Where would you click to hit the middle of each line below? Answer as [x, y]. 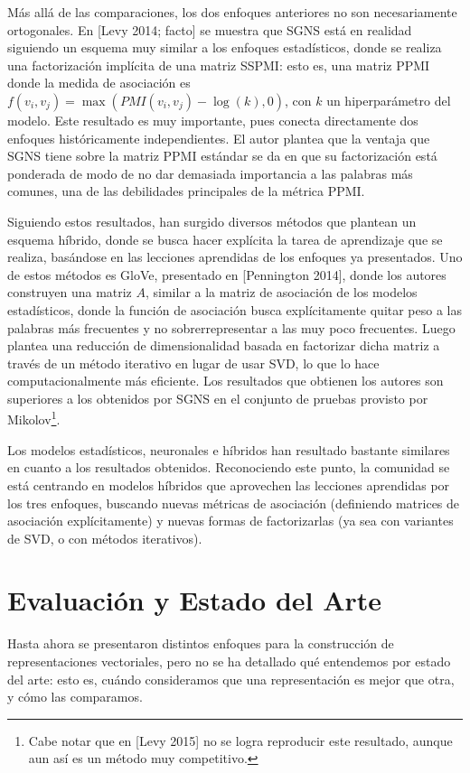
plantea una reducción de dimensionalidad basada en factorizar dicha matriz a [224, 345]
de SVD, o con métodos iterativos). [105, 538]
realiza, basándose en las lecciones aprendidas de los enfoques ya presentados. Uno [235, 257]
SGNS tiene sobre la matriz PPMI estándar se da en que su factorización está [222, 156]
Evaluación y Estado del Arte [195, 600]
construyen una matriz [70, 292]
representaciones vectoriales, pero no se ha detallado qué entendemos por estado [229, 661]
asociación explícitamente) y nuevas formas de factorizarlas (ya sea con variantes [230, 521]
